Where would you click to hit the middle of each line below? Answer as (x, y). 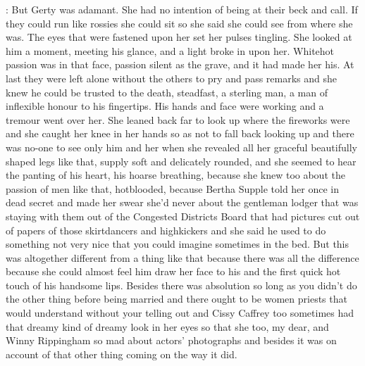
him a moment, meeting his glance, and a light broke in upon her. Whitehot (170, 50)
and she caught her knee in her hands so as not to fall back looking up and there (180, 133)
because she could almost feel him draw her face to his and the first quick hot (173, 271)
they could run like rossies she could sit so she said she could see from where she (179, 23)
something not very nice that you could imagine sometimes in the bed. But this (178, 244)
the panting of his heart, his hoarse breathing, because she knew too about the (175, 175)
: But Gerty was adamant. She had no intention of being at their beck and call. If (182, 9)
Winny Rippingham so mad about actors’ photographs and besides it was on (171, 340)
